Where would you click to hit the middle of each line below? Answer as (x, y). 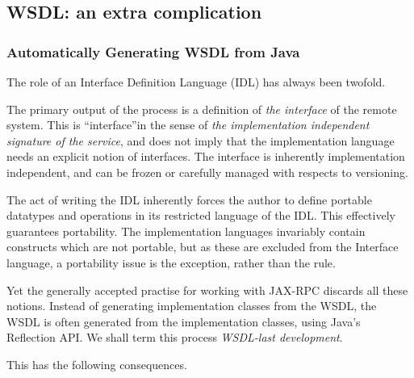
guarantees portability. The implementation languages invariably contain (186, 231)
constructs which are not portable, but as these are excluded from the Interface (203, 247)
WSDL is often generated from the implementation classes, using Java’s (184, 321)
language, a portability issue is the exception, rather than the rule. (171, 262)
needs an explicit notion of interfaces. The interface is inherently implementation (206, 156)
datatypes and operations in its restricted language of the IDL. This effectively (201, 215)
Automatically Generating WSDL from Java (153, 51)
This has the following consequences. (97, 364)
